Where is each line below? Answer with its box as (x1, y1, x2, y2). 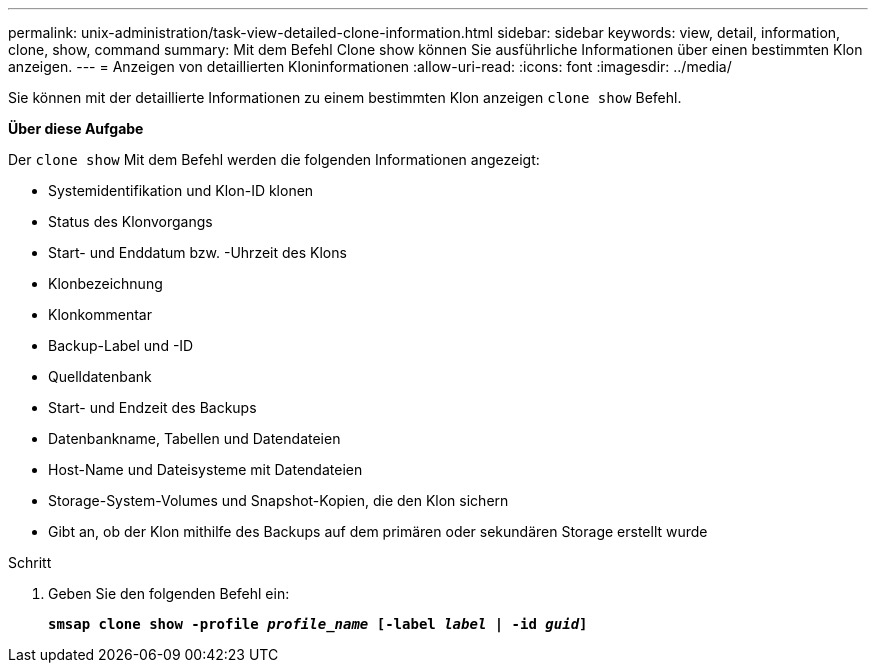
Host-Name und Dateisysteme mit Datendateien (48, 461, 363, 478)
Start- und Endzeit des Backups (48, 399, 257, 416)
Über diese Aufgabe (8, 120, 144, 137)
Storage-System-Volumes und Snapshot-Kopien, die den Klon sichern (48, 492, 509, 509)
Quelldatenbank (48, 368, 152, 385)
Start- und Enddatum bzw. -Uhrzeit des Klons (48, 244, 347, 261)
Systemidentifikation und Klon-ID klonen (48, 182, 314, 199)
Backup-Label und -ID (48, 337, 194, 354)
